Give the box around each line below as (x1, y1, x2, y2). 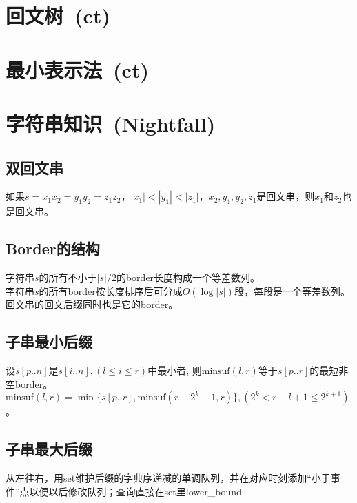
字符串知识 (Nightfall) (6, 109, 216, 137)
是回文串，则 (256, 189, 315, 203)
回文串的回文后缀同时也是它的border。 (6, 297, 178, 311)
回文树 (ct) (6, 1, 110, 30)
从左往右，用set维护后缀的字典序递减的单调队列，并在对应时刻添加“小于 (6, 471, 331, 485)
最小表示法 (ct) (6, 55, 149, 83)
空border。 (6, 376, 53, 391)
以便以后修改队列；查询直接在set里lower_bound (29, 484, 242, 498)
